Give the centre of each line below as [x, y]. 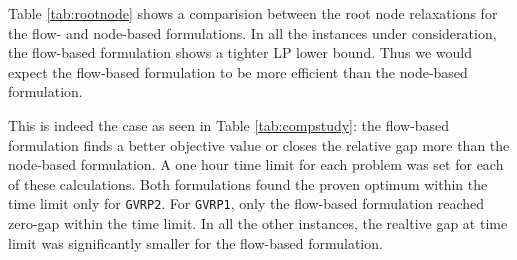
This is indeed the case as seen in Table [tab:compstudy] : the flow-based [229, 124]
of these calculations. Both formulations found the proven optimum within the [248, 183]
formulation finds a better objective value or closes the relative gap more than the [259, 144]
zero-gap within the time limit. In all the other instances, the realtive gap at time [258, 223]
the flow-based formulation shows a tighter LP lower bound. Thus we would [240, 52]
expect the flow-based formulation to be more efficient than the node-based [238, 71]
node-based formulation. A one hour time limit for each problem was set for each [256, 164]
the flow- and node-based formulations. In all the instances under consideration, [252, 32]
